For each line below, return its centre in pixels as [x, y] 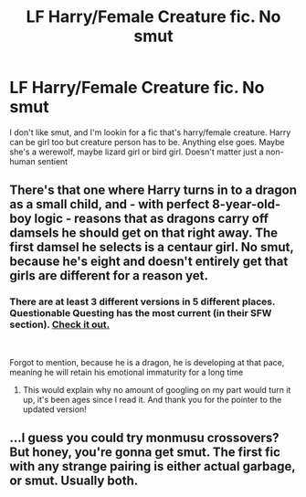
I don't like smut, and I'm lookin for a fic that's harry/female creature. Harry [150, 132]
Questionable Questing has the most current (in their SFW [141, 313]
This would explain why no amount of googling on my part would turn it [157, 389]
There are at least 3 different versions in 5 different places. [142, 301]
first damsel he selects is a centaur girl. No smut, [152, 247]
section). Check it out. [60, 324]
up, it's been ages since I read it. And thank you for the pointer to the [152, 399]
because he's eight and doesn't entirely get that [149, 262]
